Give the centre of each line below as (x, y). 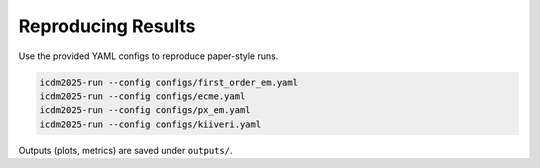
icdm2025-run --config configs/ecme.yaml (142, 96)
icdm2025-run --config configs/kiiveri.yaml (150, 124)
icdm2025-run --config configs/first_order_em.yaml (169, 82)
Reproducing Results (107, 26)
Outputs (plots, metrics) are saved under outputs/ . (125, 150)
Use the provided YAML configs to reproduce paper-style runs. (148, 56)
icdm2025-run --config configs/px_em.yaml (145, 110)
